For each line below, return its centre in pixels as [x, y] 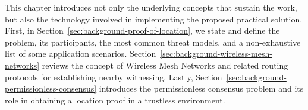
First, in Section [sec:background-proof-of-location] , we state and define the [142, 30]
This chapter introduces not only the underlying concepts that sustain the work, [151, 7]
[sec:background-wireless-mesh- [216, 54]
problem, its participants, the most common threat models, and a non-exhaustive [153, 42]
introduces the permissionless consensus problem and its [201, 88]
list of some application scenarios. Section [81, 54]
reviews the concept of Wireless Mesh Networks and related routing [165, 65]
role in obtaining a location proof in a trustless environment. [115, 100]
